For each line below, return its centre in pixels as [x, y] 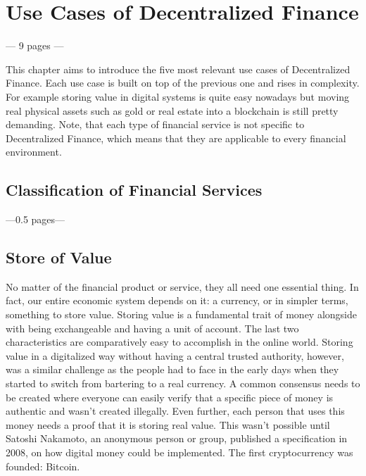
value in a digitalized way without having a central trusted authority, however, [175, 355]
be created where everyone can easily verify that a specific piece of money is [170, 397]
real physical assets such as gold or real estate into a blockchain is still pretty [172, 110]
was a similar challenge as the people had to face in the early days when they [172, 369]
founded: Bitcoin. [43, 466]
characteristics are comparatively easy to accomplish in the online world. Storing [179, 342]
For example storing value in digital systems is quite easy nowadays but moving [178, 96]
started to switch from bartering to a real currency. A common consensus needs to [183, 383]
